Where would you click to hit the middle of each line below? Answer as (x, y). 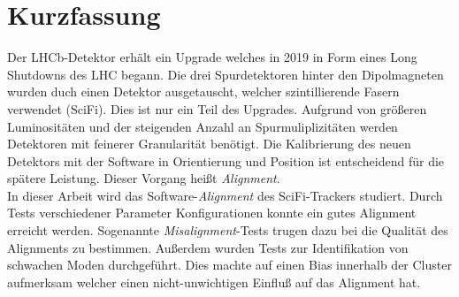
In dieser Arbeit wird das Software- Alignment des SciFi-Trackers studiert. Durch (225, 195)
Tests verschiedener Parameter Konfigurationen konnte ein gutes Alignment (212, 213)
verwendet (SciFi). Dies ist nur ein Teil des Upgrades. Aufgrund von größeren (217, 108)
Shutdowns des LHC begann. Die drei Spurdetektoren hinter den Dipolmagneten (226, 74)
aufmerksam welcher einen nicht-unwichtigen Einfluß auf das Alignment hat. (214, 282)
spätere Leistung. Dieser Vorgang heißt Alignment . (144, 178)
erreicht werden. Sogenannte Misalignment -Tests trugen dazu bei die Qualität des (228, 230)
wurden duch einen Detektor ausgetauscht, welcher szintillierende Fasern (203, 91)
